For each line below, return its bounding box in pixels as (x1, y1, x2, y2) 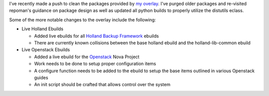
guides (34, 75, 48, 81)
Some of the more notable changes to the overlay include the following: (9, 16, 156, 22)
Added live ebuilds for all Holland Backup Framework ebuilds (34, 33, 159, 39)
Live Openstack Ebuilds (21, 47, 70, 53)
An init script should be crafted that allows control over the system (34, 82, 170, 88)
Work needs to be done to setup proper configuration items (34, 61, 156, 67)
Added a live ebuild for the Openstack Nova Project (34, 54, 139, 60)
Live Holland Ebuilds (21, 26, 64, 32)
